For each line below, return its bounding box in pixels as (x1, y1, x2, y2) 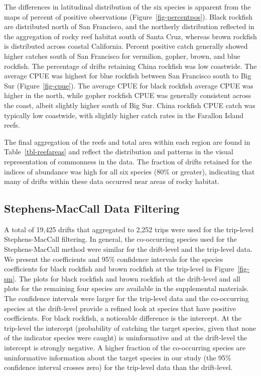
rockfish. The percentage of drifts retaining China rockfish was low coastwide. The (4, 60, 257, 71)
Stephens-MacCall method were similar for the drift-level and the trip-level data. (4, 244, 252, 254)
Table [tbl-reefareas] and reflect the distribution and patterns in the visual (4, 146, 233, 157)
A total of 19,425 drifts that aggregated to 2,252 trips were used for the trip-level (4, 224, 254, 234)
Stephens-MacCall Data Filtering (4, 201, 180, 216)
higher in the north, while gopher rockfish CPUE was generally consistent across (4, 90, 251, 101)
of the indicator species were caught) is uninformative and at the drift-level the (4, 332, 247, 343)
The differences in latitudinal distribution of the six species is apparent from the (4, 2, 251, 12)
